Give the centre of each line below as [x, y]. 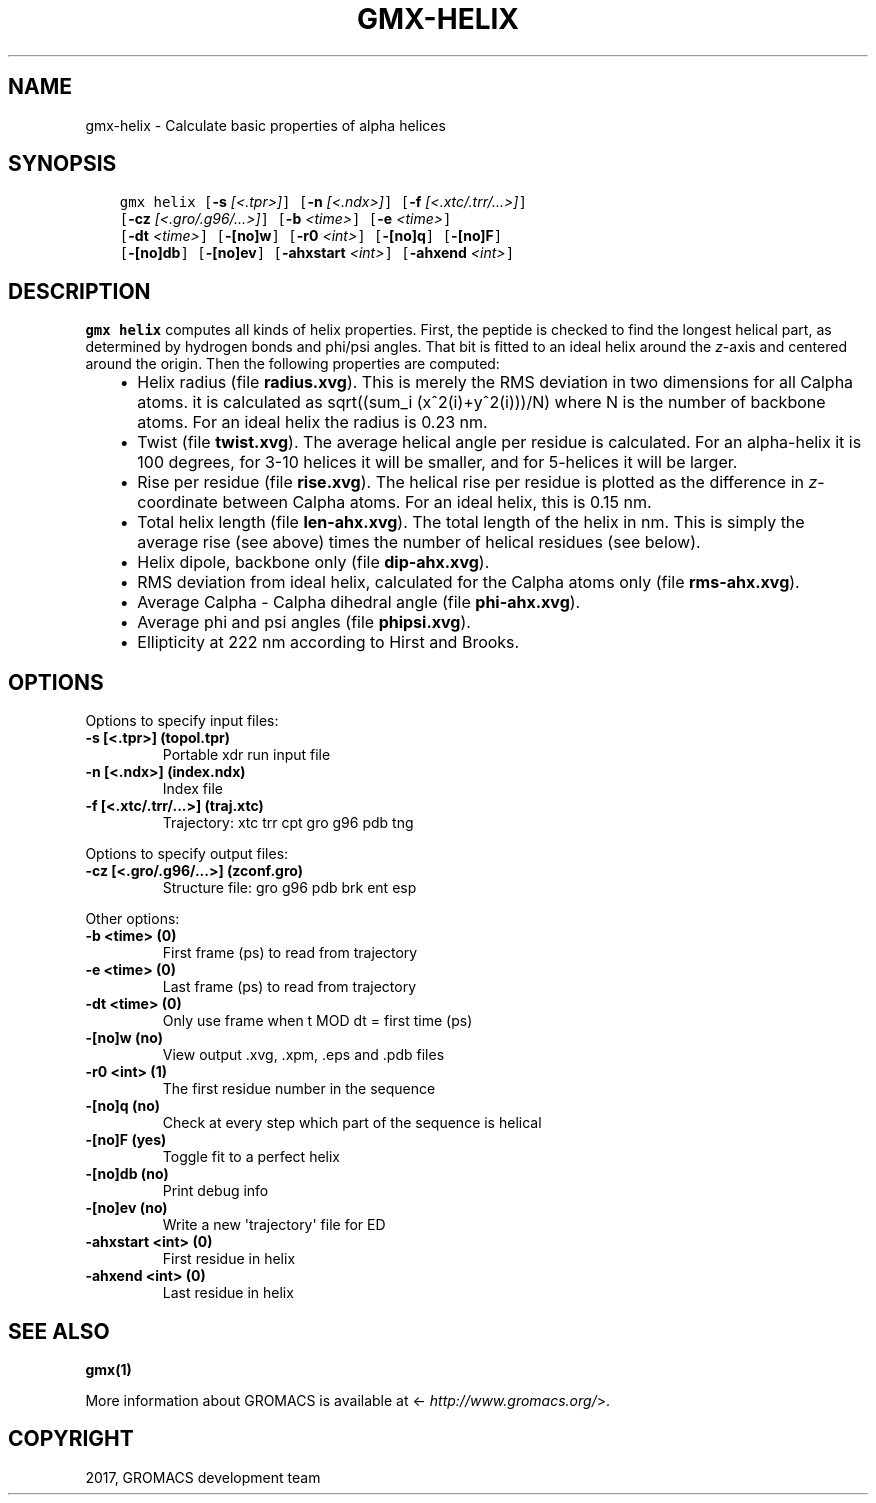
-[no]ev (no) [126, 1208]
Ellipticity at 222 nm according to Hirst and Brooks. [328, 642]
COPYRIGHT [71, 1439]
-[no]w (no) [124, 1038]
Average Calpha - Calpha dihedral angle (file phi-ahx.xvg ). [359, 602]
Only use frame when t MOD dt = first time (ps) [317, 1021]
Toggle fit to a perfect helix [251, 1157]
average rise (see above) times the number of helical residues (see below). [419, 542]
